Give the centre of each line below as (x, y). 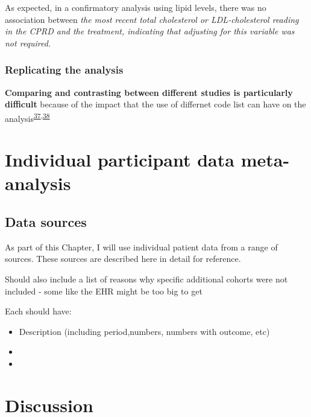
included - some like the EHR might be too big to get (104, 291)
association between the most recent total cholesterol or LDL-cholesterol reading (152, 19)
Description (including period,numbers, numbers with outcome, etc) (144, 331)
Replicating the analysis (64, 70)
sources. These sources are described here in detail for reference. (123, 259)
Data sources (46, 221)
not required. (28, 43)
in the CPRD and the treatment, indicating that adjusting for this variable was (150, 31)
